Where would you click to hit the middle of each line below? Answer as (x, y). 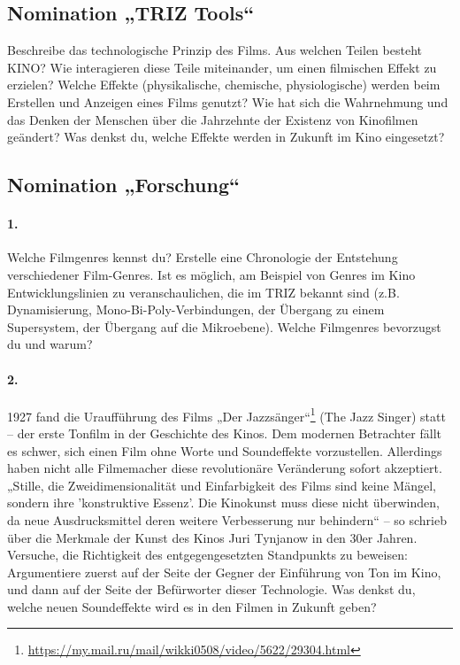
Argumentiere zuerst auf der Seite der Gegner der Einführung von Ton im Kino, (224, 572)
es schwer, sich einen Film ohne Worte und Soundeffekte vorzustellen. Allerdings (225, 450)
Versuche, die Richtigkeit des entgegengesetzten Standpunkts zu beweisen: (207, 555)
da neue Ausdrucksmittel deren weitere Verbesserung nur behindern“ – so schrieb (227, 519)
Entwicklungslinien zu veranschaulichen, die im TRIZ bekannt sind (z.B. (203, 292)
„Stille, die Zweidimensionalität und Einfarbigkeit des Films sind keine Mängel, (222, 485)
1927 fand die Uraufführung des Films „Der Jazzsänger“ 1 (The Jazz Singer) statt (226, 414)
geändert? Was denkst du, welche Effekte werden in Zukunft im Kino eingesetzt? (226, 137)
